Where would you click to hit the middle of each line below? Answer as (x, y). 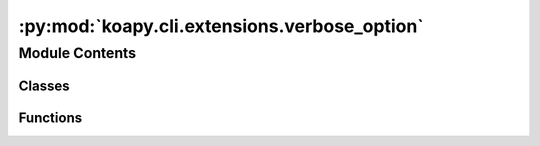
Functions (50, 117)
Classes (44, 85)
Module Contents (77, 53)
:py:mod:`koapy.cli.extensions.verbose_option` (221, 26)
